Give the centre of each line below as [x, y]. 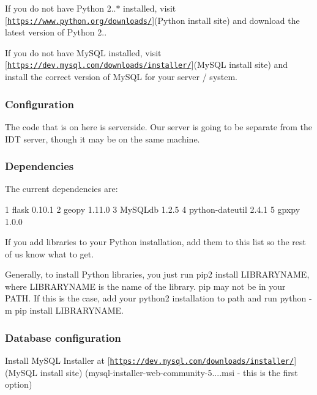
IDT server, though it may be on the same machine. [103, 138]
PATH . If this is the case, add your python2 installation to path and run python [156, 298]
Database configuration [63, 337]
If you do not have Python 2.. [61, 8]
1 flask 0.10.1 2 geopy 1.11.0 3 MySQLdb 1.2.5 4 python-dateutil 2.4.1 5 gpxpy [153, 209]
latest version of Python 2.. [56, 32]
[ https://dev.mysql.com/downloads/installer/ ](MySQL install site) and [147, 65]
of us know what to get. [50, 253]
